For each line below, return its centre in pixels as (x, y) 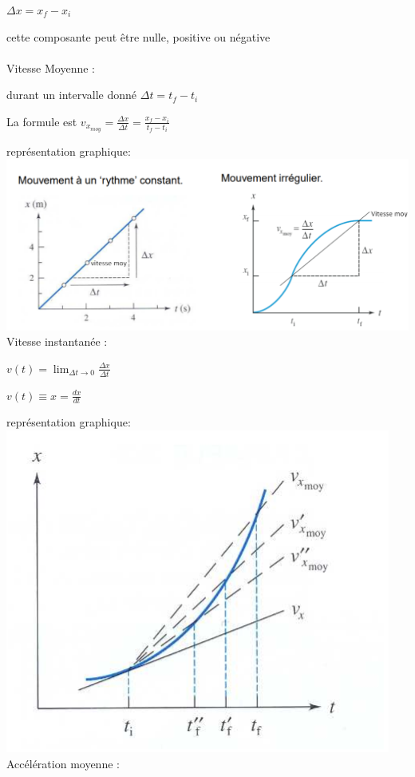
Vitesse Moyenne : (51, 67)
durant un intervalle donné (72, 95)
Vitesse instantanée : (57, 341)
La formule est (42, 121)
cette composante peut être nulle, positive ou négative (138, 36)
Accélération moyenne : (63, 763)
